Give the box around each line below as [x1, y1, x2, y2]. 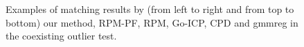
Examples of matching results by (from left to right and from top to [6, 2, 294, 16]
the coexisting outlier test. [6, 29, 117, 43]
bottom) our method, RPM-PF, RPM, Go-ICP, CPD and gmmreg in [6, 15, 298, 29]
